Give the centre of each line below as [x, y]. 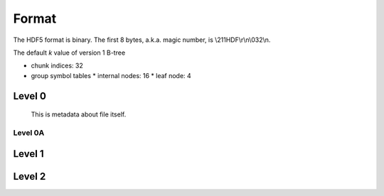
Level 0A [29, 133]
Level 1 [28, 154]
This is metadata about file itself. [79, 114]
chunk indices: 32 [57, 66]
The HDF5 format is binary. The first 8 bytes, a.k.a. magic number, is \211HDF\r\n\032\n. [142, 40]
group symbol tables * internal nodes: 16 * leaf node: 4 [111, 75]
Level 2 [30, 176]
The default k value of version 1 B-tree [69, 53]
